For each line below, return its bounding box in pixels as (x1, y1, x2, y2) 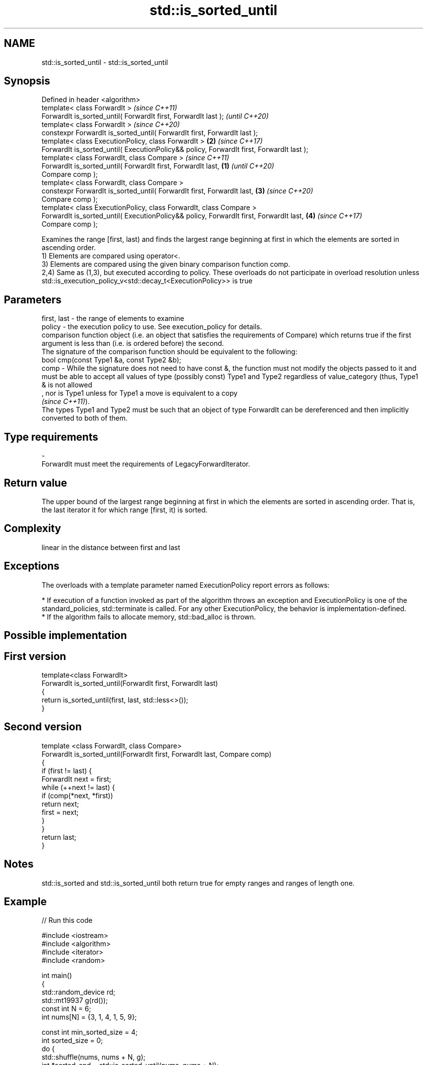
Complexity (4, 522, 61, 535)
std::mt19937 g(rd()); (41, 996, 108, 1005)
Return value (4, 476, 67, 489)
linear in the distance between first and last (41, 543, 180, 552)
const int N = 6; (41, 1004, 91, 1013)
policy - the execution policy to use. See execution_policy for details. (41, 322, 262, 331)
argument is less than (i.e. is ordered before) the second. (41, 339, 224, 348)
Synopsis (4, 75, 50, 87)
